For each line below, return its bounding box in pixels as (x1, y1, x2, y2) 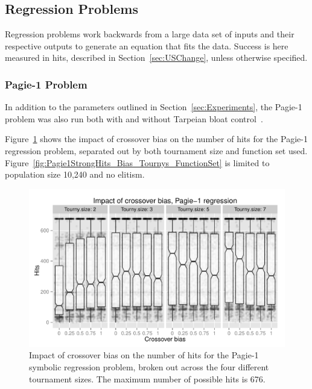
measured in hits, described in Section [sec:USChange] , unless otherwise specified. (5, 51, 308, 64)
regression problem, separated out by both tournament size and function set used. (5, 144, 308, 157)
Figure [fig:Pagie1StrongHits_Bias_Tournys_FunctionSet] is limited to (5, 156, 270, 169)
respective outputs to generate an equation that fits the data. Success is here (5, 39, 288, 52)
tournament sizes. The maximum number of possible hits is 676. (29, 372, 266, 385)
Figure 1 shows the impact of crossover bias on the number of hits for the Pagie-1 (5, 132, 308, 145)
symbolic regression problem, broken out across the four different (29, 361, 269, 373)
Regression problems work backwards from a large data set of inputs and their (5, 28, 294, 40)
